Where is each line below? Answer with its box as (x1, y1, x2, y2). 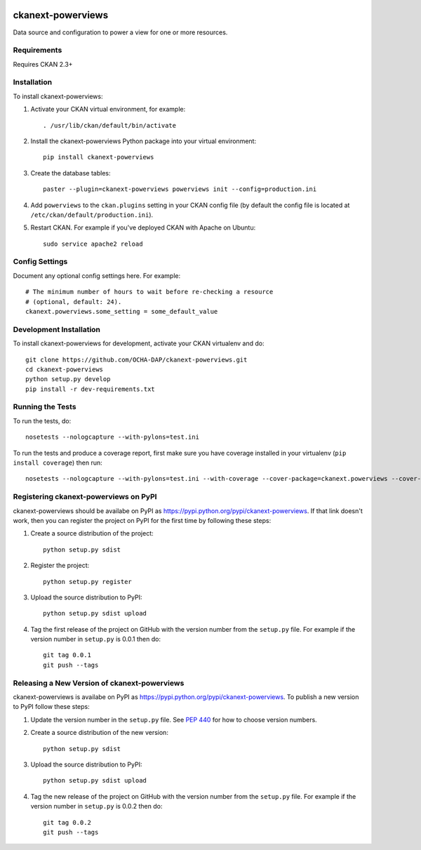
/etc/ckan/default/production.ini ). (30, 211, 154, 219)
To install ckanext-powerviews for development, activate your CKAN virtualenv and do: (13, 339, 265, 347)
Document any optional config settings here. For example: (13, 271, 181, 280)
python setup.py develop (25, 376, 111, 383)
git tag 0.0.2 (43, 818, 91, 826)
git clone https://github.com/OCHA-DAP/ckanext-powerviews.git (25, 355, 248, 364)
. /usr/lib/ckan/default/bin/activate (43, 121, 177, 129)
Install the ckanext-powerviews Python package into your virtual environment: (30, 137, 256, 145)
